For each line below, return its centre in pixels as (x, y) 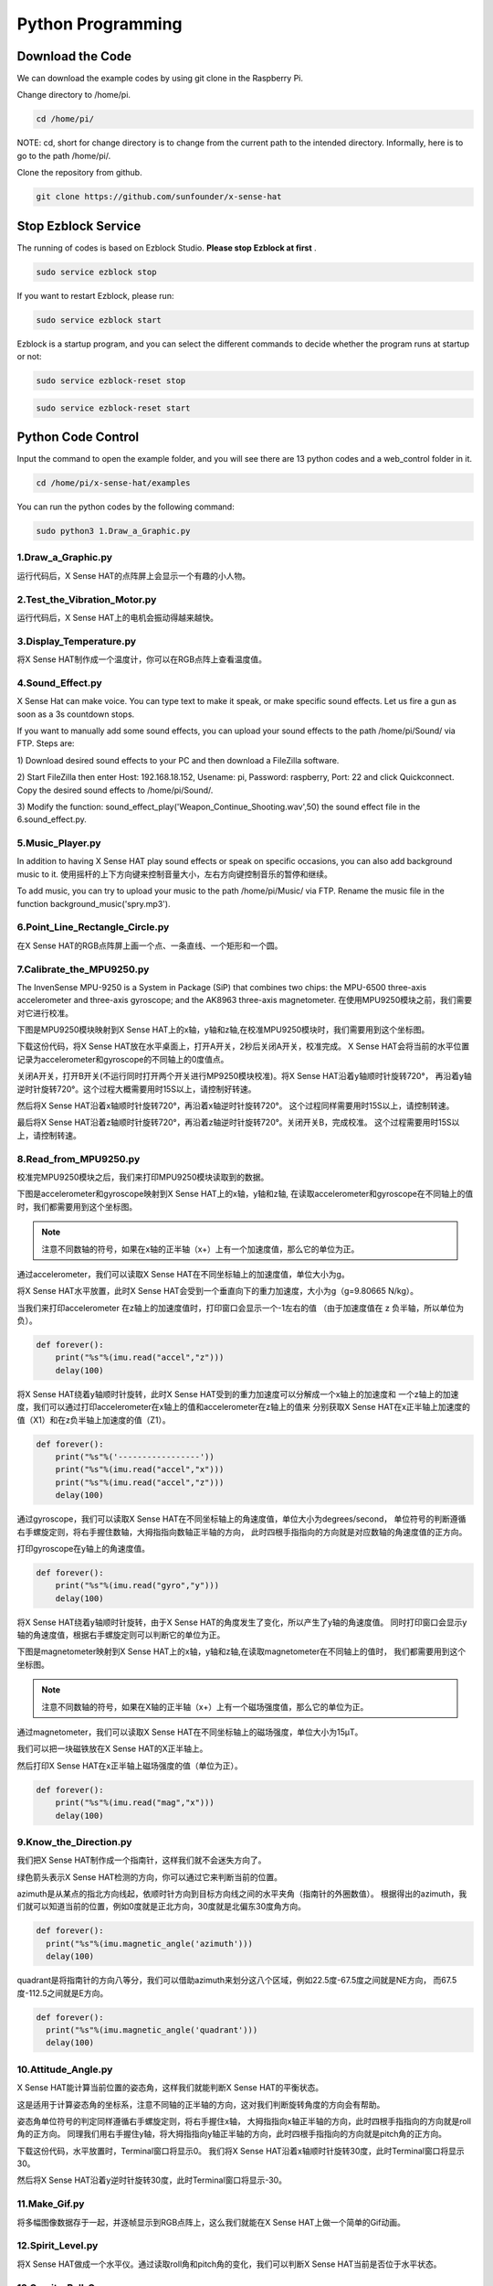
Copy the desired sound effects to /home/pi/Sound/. (115, 790)
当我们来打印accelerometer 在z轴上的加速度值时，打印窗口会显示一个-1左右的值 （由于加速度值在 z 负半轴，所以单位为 (241, 1308)
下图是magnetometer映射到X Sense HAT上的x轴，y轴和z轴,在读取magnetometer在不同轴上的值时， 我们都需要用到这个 (241, 1651)
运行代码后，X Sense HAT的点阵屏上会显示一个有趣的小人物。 (134, 575)
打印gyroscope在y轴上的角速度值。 (84, 1548)
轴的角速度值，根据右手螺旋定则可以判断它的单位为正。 (121, 1635)
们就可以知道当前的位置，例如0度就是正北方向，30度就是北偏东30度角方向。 (161, 1907)
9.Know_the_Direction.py (74, 1842)
